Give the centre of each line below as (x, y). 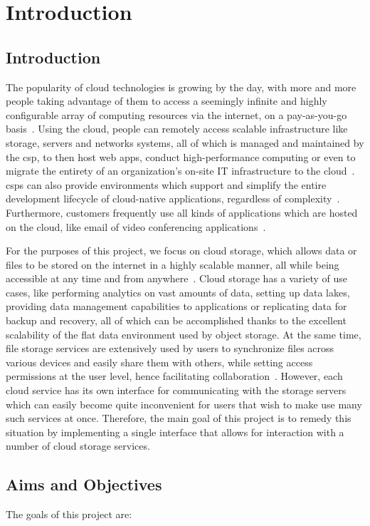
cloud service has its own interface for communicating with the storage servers (176, 390)
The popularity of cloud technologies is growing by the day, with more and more (181, 87)
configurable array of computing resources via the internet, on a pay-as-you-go (176, 114)
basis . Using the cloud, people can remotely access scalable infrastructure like (177, 129)
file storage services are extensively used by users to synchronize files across (170, 348)
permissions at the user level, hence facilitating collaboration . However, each (174, 376)
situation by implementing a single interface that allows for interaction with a (175, 432)
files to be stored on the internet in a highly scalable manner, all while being (173, 264)
